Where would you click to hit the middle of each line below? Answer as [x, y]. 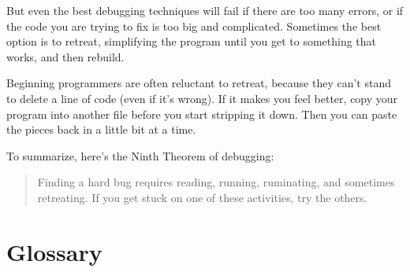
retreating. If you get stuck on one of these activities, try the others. [202, 197]
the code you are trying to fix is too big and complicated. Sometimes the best [194, 26]
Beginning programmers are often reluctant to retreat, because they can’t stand [199, 83]
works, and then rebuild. [65, 56]
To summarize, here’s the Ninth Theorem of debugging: [140, 155]
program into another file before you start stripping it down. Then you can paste [202, 114]
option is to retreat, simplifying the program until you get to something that [192, 41]
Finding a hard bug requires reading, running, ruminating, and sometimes [216, 182]
